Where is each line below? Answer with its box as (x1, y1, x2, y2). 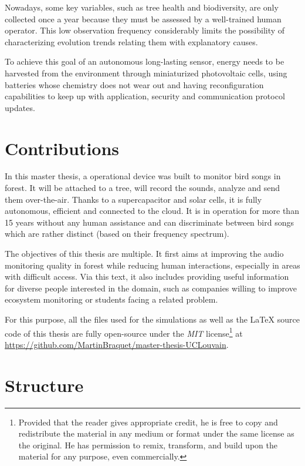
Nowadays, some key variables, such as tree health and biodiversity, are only (5, 1, 279, 13)
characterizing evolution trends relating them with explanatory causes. (5, 35, 258, 48)
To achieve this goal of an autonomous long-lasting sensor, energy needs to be (5, 55, 284, 68)
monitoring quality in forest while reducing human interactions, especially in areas (5, 259, 300, 271)
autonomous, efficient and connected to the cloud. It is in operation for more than (5, 204, 299, 217)
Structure (5, 373, 84, 397)
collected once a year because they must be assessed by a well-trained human (5, 12, 282, 25)
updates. (5, 101, 35, 113)
